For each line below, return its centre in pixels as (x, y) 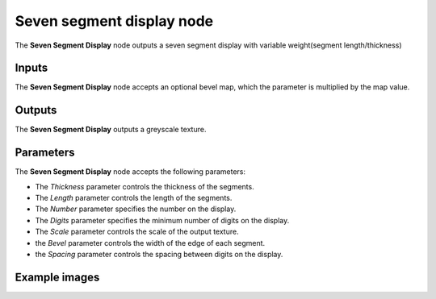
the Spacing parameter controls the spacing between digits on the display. (159, 254)
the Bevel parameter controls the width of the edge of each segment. (150, 243)
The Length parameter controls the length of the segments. (134, 198)
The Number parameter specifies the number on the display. (136, 209)
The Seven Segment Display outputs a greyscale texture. (111, 130)
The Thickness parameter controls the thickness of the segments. (145, 186)
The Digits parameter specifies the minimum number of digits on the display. (162, 220)
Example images (57, 277)
